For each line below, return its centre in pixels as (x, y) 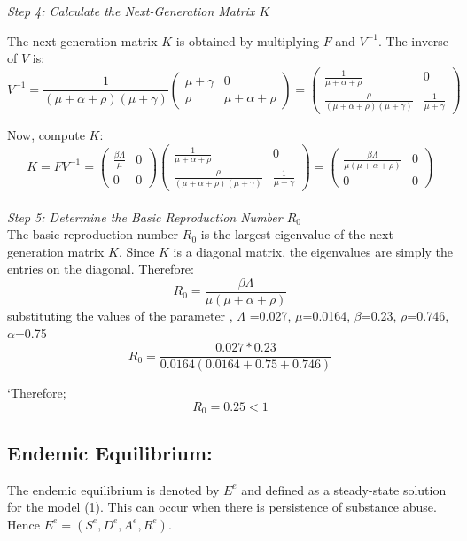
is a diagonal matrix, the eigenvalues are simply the (313, 251)
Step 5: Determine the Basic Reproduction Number (145, 216)
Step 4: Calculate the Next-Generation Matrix (131, 11)
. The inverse (414, 40)
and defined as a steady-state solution (344, 489)
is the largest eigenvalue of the (283, 234)
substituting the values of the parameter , (120, 316)
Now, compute (46, 135)
